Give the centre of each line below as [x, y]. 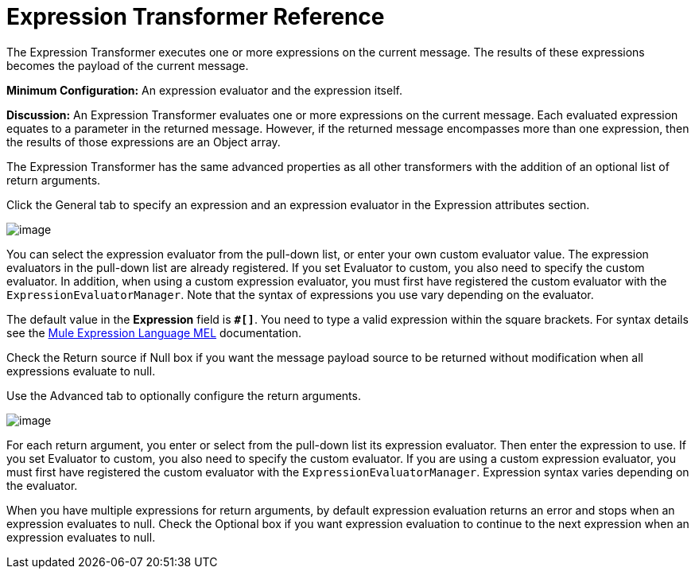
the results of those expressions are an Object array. [144, 142]
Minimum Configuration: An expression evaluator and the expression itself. [204, 90]
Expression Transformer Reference [196, 17]
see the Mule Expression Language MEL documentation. [154, 332]
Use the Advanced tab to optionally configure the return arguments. [184, 395]
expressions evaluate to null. [81, 371]
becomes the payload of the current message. [128, 65]
